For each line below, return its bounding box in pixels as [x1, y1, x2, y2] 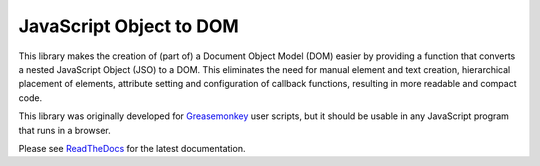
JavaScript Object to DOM [18, 15, 239, 37]
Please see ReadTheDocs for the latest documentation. [18, 142, 246, 154]
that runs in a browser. [18, 124, 111, 136]
